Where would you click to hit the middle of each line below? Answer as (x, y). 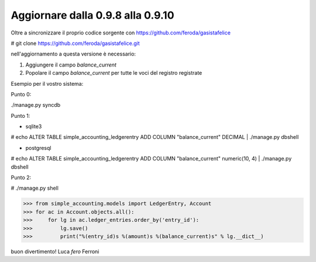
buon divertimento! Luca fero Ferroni (55, 251)
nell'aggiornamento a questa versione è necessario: (73, 54)
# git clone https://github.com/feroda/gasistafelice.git (75, 43)
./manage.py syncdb (36, 105)
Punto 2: (21, 177)
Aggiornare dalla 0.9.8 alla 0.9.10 (93, 15)
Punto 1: (20, 116)
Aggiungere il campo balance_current (71, 65)
